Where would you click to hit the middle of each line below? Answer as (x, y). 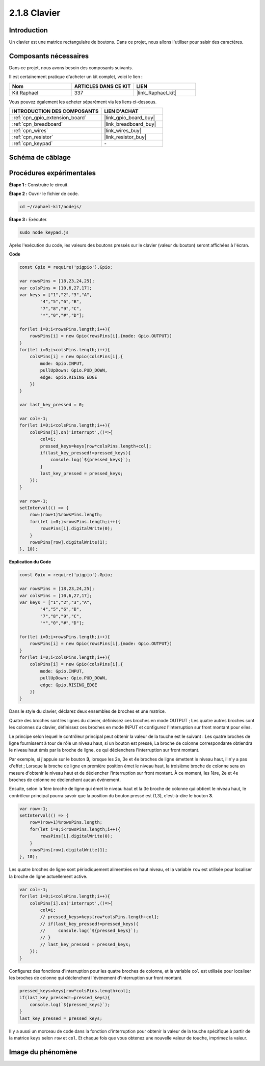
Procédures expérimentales (53, 173)
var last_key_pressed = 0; (52, 405)
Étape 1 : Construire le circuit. (39, 185)
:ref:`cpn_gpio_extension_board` (49, 118)
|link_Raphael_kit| (156, 92)
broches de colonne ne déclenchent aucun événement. (65, 780)
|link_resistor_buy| (125, 137)
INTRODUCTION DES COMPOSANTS (55, 112)
